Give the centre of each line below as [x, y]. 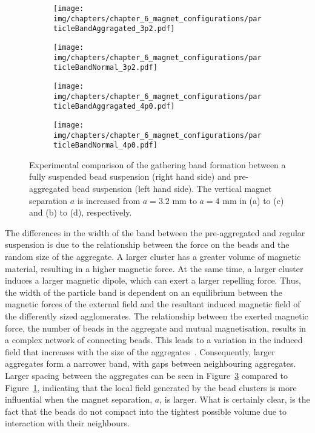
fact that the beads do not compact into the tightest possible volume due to [146, 411]
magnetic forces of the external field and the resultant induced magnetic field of [153, 304]
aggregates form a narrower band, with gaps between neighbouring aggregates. [151, 363]
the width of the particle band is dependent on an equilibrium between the [144, 292]
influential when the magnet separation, [79, 399]
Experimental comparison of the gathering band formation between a [157, 164]
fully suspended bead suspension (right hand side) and [130, 176]
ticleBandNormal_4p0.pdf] [105, 145]
